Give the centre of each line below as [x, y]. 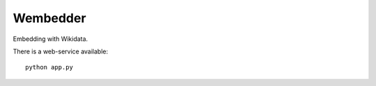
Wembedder [49, 18]
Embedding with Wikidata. [50, 39]
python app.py [49, 67]
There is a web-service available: [61, 51]
